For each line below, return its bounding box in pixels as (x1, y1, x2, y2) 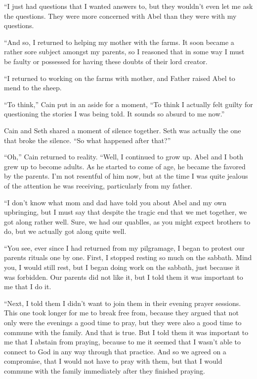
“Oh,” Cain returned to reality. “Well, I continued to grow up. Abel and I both (4, 152, 243, 162)
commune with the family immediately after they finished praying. (4, 366, 205, 376)
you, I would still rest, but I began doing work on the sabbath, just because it (4, 262, 240, 272)
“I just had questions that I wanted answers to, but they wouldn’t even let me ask (4, 1, 253, 11)
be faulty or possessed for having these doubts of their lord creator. (4, 56, 208, 66)
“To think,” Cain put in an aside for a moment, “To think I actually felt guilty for (4, 99, 253, 109)
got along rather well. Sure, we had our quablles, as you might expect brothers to (4, 216, 251, 227)
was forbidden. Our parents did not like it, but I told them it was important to (4, 271, 243, 282)
